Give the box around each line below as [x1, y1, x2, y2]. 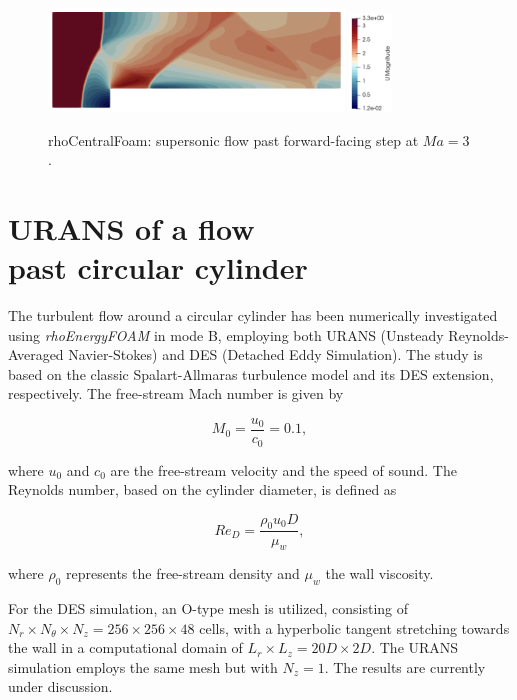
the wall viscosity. [325, 563, 434, 584]
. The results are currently [324, 656, 486, 677]
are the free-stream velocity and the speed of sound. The [110, 459, 457, 480]
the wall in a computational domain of [8, 637, 243, 658]
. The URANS [371, 637, 459, 658]
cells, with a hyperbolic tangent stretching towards [199, 617, 510, 638]
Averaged [8, 344, 64, 365]
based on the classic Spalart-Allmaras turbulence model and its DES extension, [8, 363, 494, 384]
